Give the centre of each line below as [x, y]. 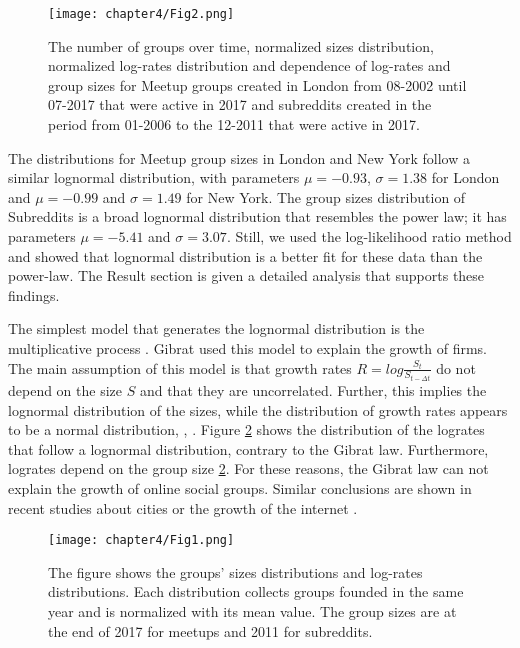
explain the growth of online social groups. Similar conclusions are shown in [240, 488]
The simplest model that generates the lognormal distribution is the [216, 328]
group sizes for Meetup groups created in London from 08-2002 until [257, 84]
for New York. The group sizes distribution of [326, 196]
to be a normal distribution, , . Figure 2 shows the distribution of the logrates [246, 429]
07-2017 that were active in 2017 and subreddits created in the [240, 104]
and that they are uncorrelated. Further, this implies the [313, 390]
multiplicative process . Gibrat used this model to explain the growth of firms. [247, 347]
